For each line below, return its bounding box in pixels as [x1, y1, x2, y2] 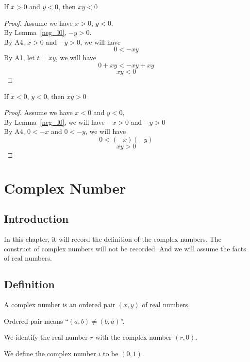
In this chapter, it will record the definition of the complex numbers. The [4, 234, 221, 244]
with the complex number [95, 332, 172, 342]
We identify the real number [4, 332, 88, 342]
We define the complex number [4, 348, 96, 358]
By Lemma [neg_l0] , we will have [4, 116, 105, 127]
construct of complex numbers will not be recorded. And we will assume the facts [4, 243, 246, 253]
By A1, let [4, 52, 35, 63]
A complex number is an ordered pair [4, 299, 116, 310]
